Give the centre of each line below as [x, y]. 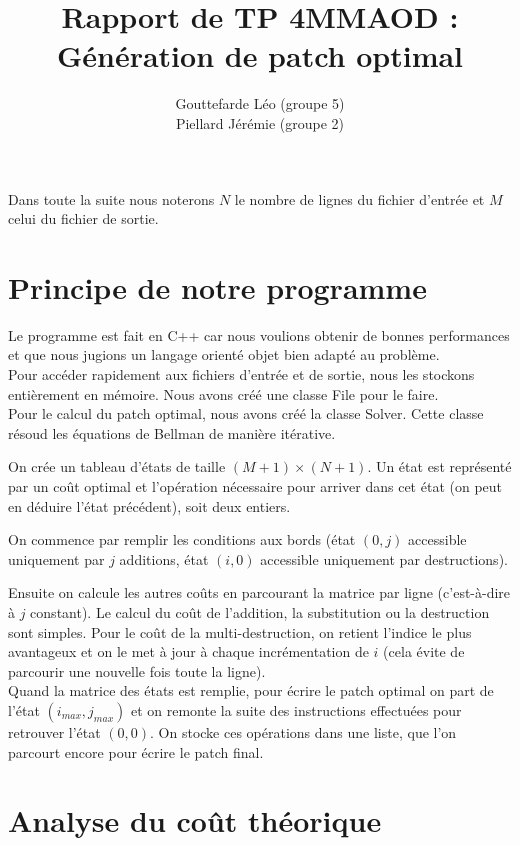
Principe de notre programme [217, 286]
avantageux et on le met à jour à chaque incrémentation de [188, 651]
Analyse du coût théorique [195, 820]
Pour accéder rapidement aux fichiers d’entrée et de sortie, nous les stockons [241, 374]
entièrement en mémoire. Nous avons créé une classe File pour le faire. [223, 393]
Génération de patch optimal [260, 55]
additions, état [164, 558]
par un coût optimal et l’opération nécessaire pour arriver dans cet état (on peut [255, 485]
